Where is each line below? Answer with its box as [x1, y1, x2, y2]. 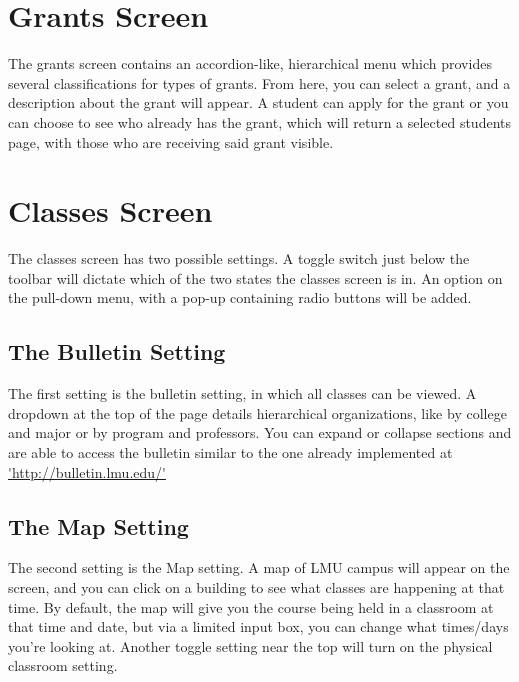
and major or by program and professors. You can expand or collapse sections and [8, 422, 512, 443]
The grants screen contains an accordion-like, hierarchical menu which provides [8, 53, 492, 74]
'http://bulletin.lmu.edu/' [8, 461, 166, 482]
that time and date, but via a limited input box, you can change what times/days [8, 616, 509, 637]
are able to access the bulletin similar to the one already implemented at [8, 441, 453, 462]
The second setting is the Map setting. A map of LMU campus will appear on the [8, 557, 510, 578]
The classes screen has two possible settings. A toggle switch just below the [8, 248, 470, 269]
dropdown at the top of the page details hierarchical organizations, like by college [8, 402, 507, 423]
